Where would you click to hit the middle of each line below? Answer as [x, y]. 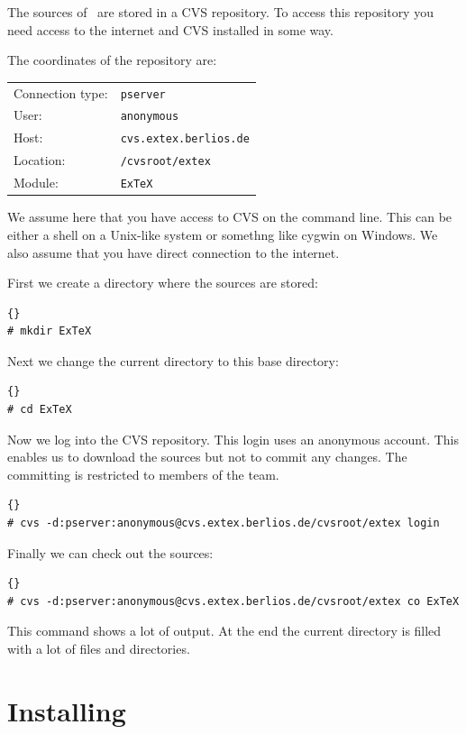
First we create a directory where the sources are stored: [163, 283]
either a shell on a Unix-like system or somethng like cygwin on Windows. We [223, 234]
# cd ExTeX [40, 410]
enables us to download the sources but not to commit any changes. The [207, 457]
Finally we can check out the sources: [110, 552]
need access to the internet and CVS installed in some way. [170, 29]
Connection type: [61, 92]
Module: [36, 183]
